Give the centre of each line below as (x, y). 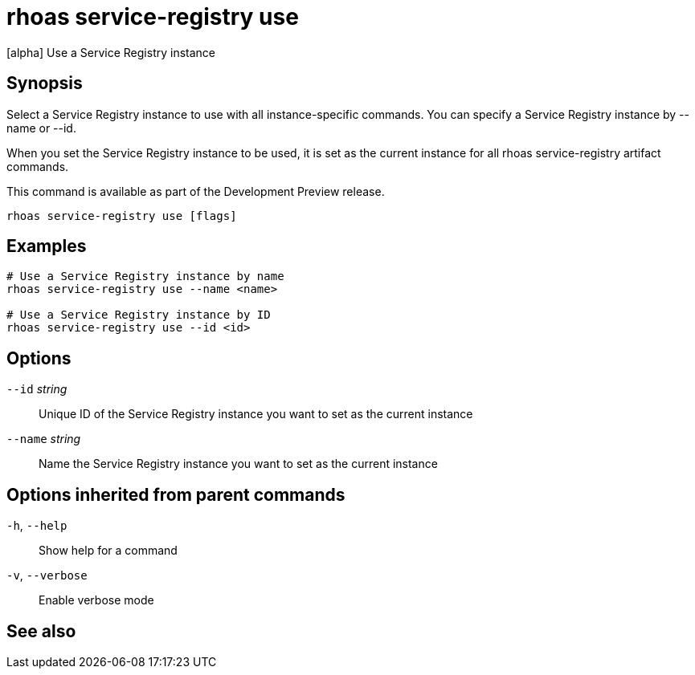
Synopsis (45, 83)
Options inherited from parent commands (176, 494)
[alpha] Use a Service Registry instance (111, 52)
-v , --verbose (47, 575)
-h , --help (37, 526)
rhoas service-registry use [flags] (122, 216)
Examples (47, 246)
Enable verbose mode (96, 600)
